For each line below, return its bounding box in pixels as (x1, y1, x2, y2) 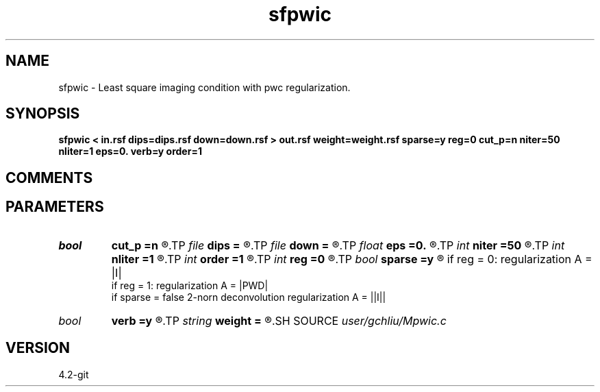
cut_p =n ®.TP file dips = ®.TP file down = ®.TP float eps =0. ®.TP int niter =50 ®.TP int (111, 238, 565, 252)
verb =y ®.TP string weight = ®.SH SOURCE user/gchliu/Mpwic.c (111, 313, 447, 328)
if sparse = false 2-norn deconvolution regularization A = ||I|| (111, 291, 386, 303)
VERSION (5, 339, 71, 357)
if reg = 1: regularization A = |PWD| (111, 279, 268, 291)
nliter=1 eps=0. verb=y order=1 (58, 145, 202, 158)
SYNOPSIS (5, 105, 80, 123)
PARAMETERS (5, 198, 104, 216)
